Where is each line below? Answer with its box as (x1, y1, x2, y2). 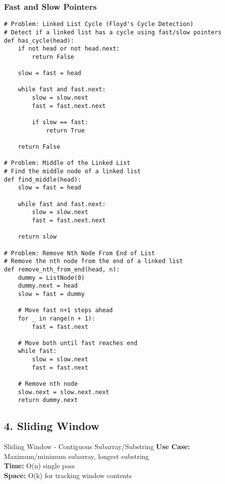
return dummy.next (18, 397, 78, 404)
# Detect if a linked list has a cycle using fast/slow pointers (4, 28, 222, 36)
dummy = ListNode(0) (18, 274, 85, 281)
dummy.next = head (18, 282, 78, 290)
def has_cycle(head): (4, 37, 75, 44)
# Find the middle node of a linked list (4, 168, 141, 175)
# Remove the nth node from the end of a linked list (4, 258, 183, 265)
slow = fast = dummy (18, 290, 85, 297)
